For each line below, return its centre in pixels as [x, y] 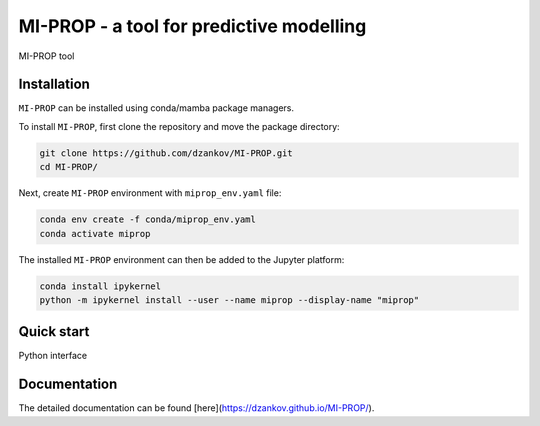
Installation [54, 84]
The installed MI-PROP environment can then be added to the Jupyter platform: [181, 259]
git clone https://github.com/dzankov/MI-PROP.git [166, 153]
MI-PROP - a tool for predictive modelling [192, 26]
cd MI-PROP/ [69, 167]
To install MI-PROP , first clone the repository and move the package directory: [179, 126]
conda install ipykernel [100, 286]
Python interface [53, 356]
